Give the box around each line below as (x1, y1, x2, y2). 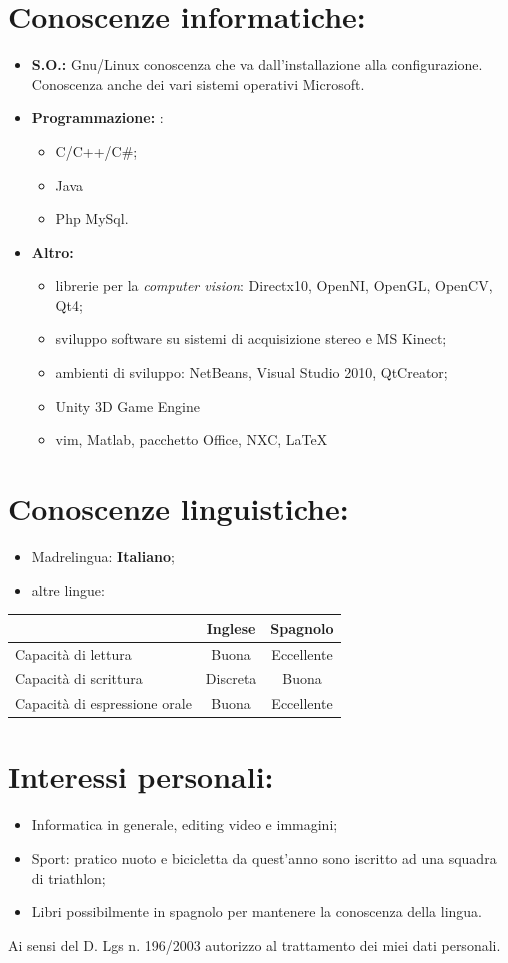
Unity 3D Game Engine (55, 395, 200, 416)
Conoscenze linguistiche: (8, 488, 349, 529)
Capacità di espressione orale (15, 693, 192, 714)
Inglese (206, 617, 256, 638)
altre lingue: (31, 579, 105, 600)
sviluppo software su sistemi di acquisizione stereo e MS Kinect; (55, 328, 447, 349)
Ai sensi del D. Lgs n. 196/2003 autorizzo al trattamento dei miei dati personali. (8, 934, 501, 955)
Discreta (205, 668, 257, 689)
